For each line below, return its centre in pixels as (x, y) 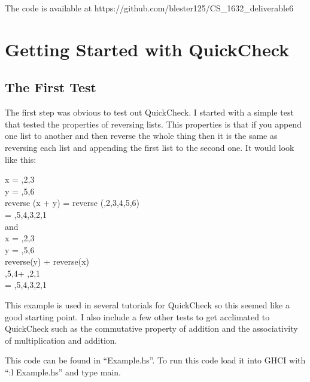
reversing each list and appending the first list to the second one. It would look (150, 147)
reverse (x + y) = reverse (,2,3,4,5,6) (72, 203)
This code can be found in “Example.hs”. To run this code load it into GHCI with (155, 360)
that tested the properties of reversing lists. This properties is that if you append (153, 124)
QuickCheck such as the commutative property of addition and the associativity (151, 328)
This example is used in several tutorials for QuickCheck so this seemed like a (147, 305)
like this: (21, 159)
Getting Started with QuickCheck (147, 49)
